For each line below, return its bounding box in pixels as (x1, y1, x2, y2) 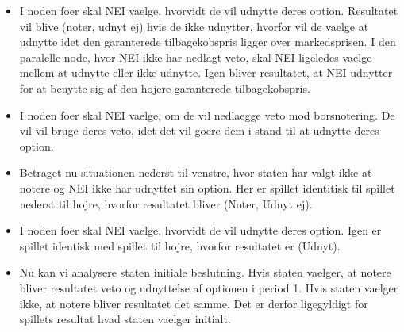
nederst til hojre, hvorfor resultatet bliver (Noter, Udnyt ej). (19, 195, 313, 212)
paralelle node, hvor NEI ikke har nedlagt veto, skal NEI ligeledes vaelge (19, 48, 372, 65)
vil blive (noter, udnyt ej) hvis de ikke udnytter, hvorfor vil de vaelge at (19, 17, 369, 34)
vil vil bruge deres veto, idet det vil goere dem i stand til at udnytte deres (19, 122, 379, 139)
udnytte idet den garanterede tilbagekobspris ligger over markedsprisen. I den (19, 33, 396, 50)
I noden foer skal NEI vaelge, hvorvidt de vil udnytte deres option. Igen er (19, 222, 382, 239)
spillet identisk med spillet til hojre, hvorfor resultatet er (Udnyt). (19, 237, 341, 254)
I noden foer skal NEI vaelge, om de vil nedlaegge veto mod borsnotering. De (19, 106, 395, 123)
